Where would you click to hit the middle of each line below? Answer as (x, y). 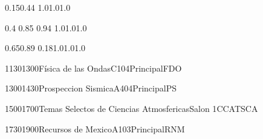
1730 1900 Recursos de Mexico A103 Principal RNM (95, 128)
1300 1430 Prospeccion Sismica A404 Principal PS (91, 88)
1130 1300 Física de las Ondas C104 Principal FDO (93, 68)
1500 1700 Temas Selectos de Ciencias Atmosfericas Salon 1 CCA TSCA (131, 108)
